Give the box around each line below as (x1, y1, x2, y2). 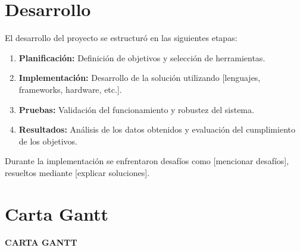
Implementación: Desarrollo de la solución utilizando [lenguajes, (18, 71, 261, 84)
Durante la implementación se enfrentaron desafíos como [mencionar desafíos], (5, 155, 289, 167)
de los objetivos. (18, 134, 77, 147)
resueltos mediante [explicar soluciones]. (5, 166, 150, 178)
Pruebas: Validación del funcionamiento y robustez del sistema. (18, 103, 254, 115)
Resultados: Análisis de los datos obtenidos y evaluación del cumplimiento (18, 123, 295, 136)
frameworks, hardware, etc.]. (18, 83, 122, 95)
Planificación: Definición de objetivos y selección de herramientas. (18, 51, 265, 64)
